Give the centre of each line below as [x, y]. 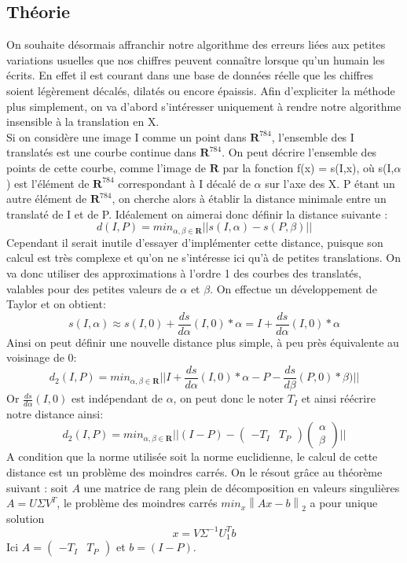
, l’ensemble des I [313, 136]
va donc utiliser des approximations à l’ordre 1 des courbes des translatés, [184, 272]
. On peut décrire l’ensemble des [299, 152]
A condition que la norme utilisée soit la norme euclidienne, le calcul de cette [192, 456]
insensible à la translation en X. [83, 121]
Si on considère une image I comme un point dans [126, 136]
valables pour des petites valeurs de [92, 288]
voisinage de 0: [42, 357]
